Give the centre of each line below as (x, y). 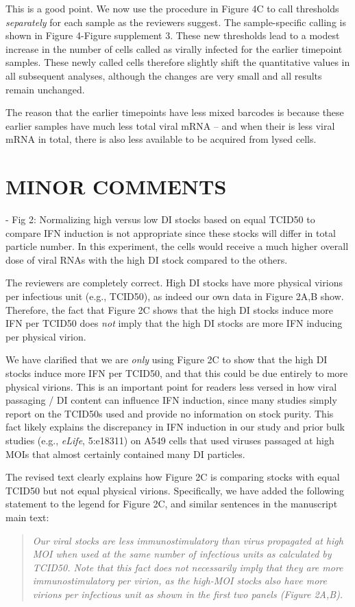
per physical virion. (46, 336)
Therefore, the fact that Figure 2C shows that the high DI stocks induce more (169, 309)
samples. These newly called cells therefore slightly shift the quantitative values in (178, 62)
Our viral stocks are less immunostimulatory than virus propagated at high (188, 540)
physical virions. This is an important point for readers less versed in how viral (171, 386)
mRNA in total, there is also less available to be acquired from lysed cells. (161, 139)
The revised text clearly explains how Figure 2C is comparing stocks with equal (173, 477)
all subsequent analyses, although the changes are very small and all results (164, 75)
